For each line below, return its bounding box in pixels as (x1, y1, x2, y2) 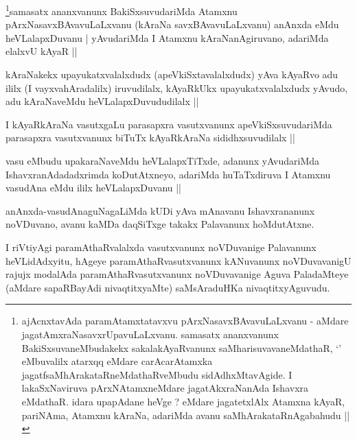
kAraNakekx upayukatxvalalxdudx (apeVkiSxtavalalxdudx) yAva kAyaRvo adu (5, 67, 338, 82)
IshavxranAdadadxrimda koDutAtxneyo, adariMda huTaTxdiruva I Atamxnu (5, 167, 331, 181)
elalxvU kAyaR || (5, 44, 78, 58)
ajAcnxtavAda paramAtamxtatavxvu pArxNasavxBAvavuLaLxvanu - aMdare (21, 313, 349, 328)
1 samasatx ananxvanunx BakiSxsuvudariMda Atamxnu (5, 2, 238, 18)
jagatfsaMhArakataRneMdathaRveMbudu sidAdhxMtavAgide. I (21, 367, 292, 381)
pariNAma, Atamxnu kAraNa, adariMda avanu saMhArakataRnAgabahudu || (21, 407, 350, 422)
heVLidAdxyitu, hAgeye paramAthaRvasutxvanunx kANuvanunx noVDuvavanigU (5, 253, 352, 268)
